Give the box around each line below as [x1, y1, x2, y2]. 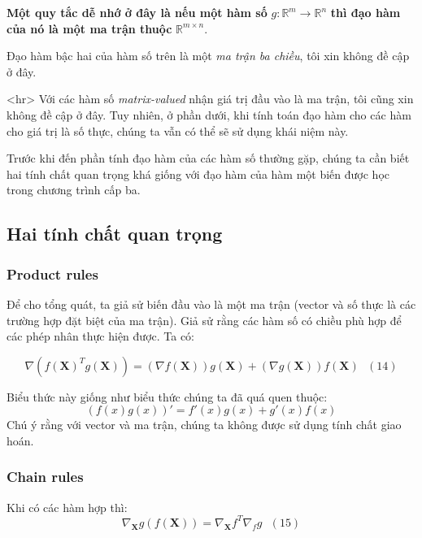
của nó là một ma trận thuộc [7, 20, 172, 37]
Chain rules [7, 466, 84, 487]
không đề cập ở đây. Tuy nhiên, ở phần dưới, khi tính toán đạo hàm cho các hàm [7, 106, 411, 123]
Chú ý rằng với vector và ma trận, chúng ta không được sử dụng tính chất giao [7, 416, 402, 433]
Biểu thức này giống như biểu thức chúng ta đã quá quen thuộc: [7, 388, 328, 405]
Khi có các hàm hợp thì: [7, 498, 128, 515]
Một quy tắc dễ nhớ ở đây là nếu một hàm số [7, 4, 268, 20]
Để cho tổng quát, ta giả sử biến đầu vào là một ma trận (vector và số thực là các [7, 295, 416, 312]
